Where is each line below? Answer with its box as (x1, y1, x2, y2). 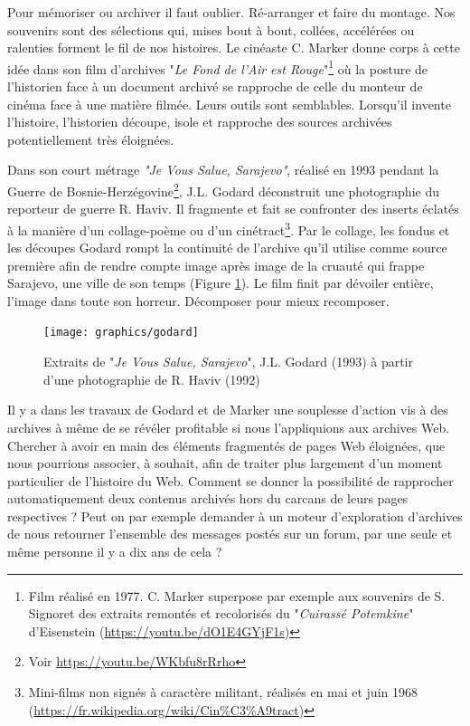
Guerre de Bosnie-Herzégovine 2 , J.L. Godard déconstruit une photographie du (7, 179, 439, 200)
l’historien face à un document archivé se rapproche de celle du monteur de (7, 77, 423, 96)
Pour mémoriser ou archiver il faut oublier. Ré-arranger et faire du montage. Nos (7, 3, 456, 21)
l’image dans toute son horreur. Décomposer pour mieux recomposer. (7, 291, 390, 310)
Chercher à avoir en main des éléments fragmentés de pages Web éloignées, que (7, 435, 446, 454)
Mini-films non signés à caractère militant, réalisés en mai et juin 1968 (28, 683, 418, 702)
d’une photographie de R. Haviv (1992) (43, 369, 260, 388)
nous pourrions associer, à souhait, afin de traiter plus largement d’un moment (7, 454, 443, 473)
